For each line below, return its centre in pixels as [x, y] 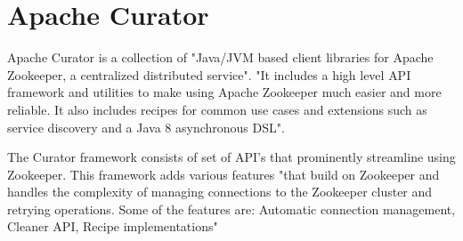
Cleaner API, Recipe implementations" [113, 226]
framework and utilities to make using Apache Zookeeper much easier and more [224, 92]
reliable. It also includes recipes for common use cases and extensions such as [217, 109]
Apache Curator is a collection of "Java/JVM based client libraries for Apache [220, 57]
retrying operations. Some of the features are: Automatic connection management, [231, 209]
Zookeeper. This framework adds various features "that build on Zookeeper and [223, 174]
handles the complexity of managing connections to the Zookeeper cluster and [220, 192]
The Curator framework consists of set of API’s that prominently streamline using [231, 157]
